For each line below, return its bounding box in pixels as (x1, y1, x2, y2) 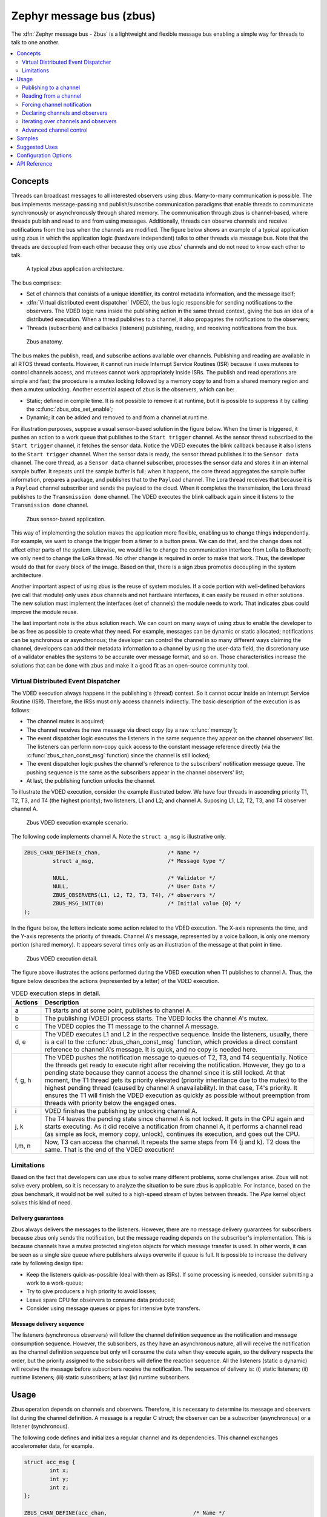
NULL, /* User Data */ (52, 883, 216, 890)
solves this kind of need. (11, 1199, 73, 1206)
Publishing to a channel (22, 84, 81, 91)
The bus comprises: (11, 279, 61, 286)
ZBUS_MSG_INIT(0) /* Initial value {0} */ (52, 900, 242, 907)
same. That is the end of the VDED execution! (44, 1146, 174, 1154)
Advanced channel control (22, 126, 88, 133)
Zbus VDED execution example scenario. (26, 819, 128, 826)
